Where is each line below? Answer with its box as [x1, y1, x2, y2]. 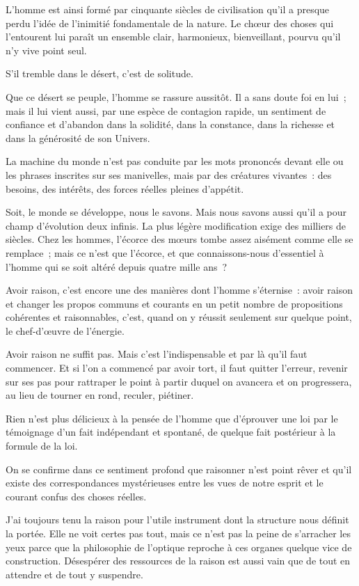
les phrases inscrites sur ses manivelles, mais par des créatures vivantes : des [6, 167, 332, 182]
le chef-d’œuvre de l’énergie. [6, 323, 125, 338]
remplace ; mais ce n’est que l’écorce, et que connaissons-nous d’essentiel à [6, 245, 324, 260]
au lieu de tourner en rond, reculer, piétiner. [6, 388, 194, 402]
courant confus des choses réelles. [6, 489, 147, 503]
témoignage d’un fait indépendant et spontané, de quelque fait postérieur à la [6, 425, 336, 439]
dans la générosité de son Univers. [6, 130, 150, 145]
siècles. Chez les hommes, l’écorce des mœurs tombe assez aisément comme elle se [6, 232, 353, 246]
